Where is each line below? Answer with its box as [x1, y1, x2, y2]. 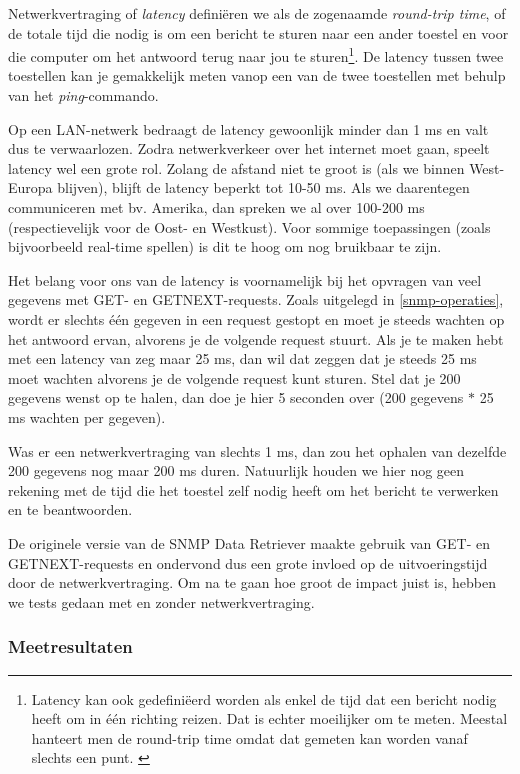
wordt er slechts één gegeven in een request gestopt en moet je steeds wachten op [8, 308, 505, 329]
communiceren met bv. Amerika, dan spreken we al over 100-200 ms [8, 197, 425, 217]
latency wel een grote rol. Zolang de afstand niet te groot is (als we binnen [8, 157, 465, 178]
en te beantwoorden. [8, 499, 133, 520]
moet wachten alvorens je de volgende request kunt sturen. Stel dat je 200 [8, 367, 461, 388]
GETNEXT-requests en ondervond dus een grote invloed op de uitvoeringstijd [8, 552, 488, 573]
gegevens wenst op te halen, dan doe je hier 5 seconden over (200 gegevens [8, 387, 464, 408]
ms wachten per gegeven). [8, 406, 166, 427]
